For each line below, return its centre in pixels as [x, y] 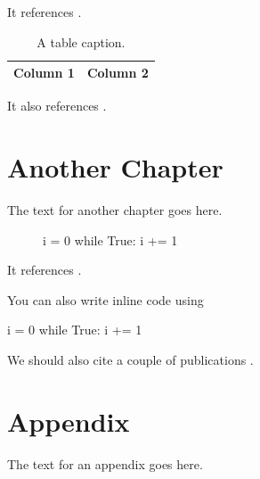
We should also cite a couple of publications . [130, 359]
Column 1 [44, 73]
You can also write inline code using [106, 299]
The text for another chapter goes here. [115, 210]
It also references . [57, 106]
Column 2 [118, 73]
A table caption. [81, 41]
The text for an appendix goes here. [105, 463]
